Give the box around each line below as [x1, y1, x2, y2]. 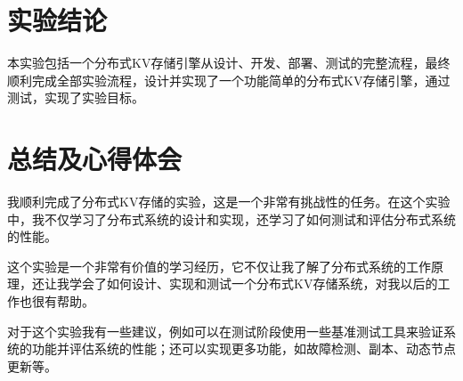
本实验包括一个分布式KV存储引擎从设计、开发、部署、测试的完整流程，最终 [7, 53, 451, 72]
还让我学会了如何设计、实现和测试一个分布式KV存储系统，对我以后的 [31, 274, 438, 293]
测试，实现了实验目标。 [7, 88, 144, 107]
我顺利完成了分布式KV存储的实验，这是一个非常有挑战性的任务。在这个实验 [7, 192, 451, 211]
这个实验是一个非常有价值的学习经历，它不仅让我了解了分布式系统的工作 [7, 256, 431, 275]
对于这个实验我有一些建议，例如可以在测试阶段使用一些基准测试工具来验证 [7, 321, 443, 340]
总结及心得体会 [7, 141, 183, 177]
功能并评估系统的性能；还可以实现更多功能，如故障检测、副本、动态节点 [31, 339, 456, 358]
